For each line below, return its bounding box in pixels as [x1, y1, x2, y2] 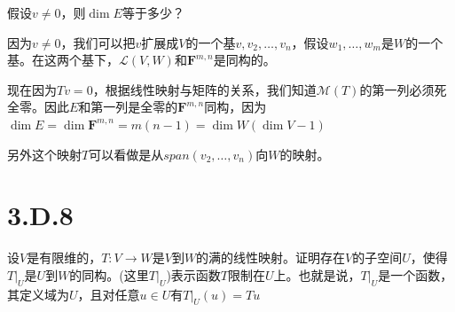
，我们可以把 [60, 33, 136, 51]
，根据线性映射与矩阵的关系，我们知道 [92, 80, 317, 98]
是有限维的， [27, 248, 102, 267]
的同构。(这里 [69, 265, 149, 284]
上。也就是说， [273, 265, 361, 284]
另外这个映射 [7, 144, 82, 163]
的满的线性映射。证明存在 [196, 248, 346, 267]
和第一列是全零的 [78, 97, 178, 116]
